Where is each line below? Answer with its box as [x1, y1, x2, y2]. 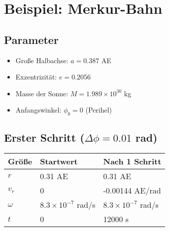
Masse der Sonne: [15, 88, 68, 98]
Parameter [4, 32, 59, 47]
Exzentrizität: [15, 72, 57, 82]
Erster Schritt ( [4, 129, 85, 145]
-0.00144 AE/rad [103, 185, 161, 196]
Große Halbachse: [15, 55, 68, 65]
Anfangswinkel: [15, 105, 62, 115]
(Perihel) [85, 105, 112, 115]
